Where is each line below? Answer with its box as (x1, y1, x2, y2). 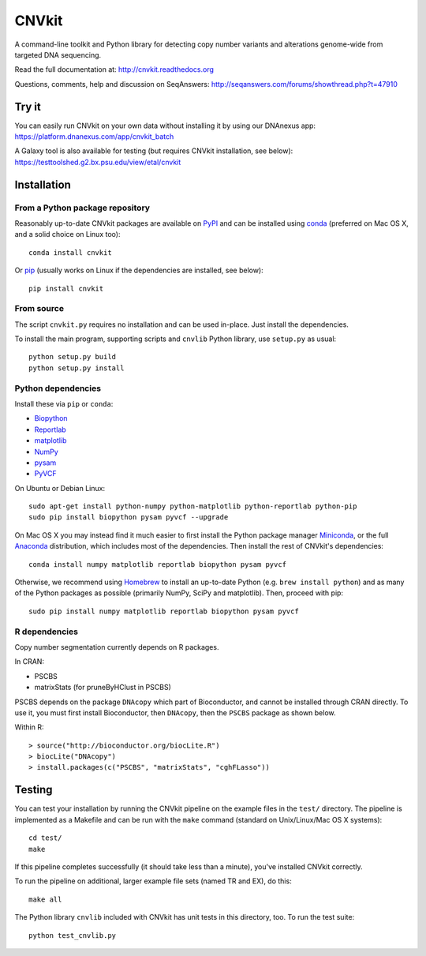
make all (28, 894, 62, 904)
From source (14, 303, 65, 314)
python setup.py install (28, 363, 125, 373)
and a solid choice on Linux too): (14, 230, 121, 239)
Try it (14, 99, 41, 114)
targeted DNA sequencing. (14, 50, 102, 59)
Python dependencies (14, 383, 102, 394)
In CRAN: (14, 657, 45, 666)
